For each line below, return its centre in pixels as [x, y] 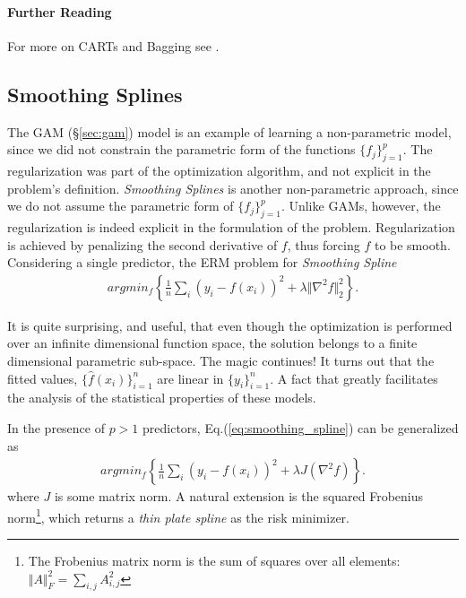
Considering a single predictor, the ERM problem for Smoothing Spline [202, 262]
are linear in [190, 378]
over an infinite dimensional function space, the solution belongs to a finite [212, 343]
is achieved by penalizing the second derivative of [142, 244]
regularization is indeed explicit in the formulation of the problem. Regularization [231, 226]
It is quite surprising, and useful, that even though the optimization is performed [230, 325]
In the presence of [56, 427]
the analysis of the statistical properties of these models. [162, 398]
